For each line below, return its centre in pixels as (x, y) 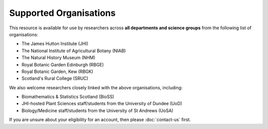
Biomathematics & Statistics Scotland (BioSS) (68, 97)
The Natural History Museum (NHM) (59, 58)
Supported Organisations (63, 13)
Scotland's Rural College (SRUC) (55, 78)
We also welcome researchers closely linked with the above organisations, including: (96, 87)
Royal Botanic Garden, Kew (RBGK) (58, 71)
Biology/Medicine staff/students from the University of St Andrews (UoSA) (98, 110)
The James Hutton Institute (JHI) (55, 44)
